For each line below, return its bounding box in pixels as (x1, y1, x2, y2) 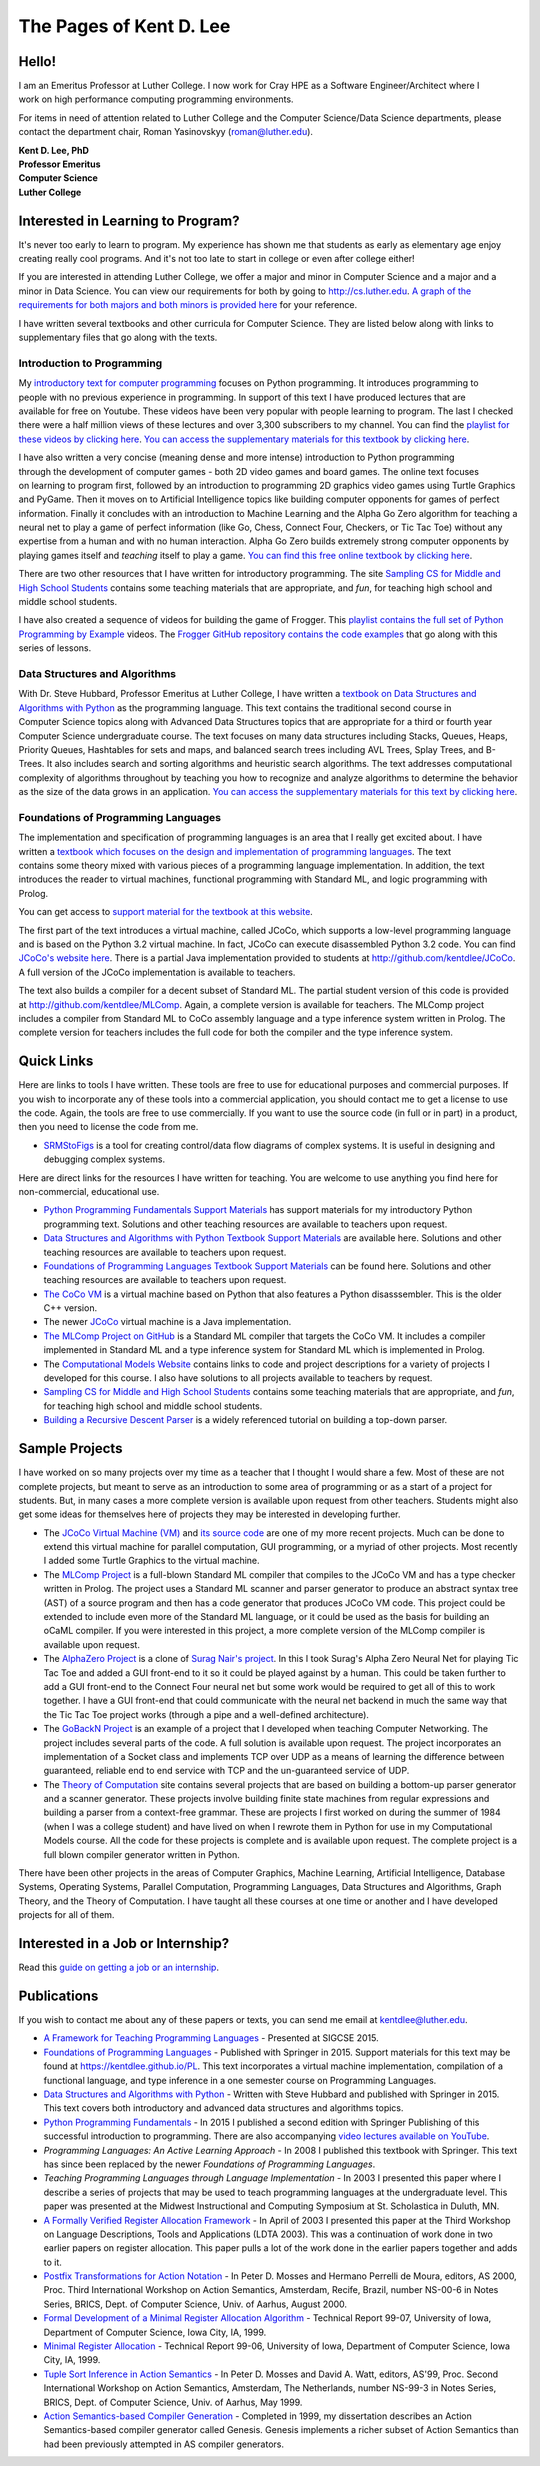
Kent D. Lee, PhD (18, 144, 90, 156)
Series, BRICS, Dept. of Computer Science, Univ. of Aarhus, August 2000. (43, 2298, 348, 2310)
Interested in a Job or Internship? (18, 1935, 230, 1952)
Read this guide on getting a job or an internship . (18, 1961, 220, 1974)
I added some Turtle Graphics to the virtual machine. (43, 1555, 260, 1567)
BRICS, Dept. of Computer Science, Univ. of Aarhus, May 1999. (43, 2396, 303, 2408)
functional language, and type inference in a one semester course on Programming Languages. (43, 2074, 437, 2086)
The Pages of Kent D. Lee (18, 15, 231, 37)
